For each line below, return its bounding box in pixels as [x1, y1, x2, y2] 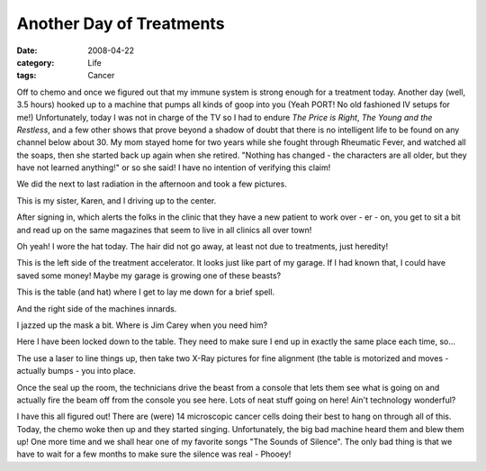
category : [16, 57, 55, 68]
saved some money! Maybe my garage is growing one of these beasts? [16, 270, 282, 281]
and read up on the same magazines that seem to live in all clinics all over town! [16, 224, 312, 235]
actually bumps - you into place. [16, 366, 137, 376]
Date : [16, 45, 38, 56]
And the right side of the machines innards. [16, 303, 177, 314]
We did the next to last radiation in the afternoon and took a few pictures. [16, 178, 287, 189]
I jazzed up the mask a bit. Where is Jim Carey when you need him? [16, 320, 268, 331]
